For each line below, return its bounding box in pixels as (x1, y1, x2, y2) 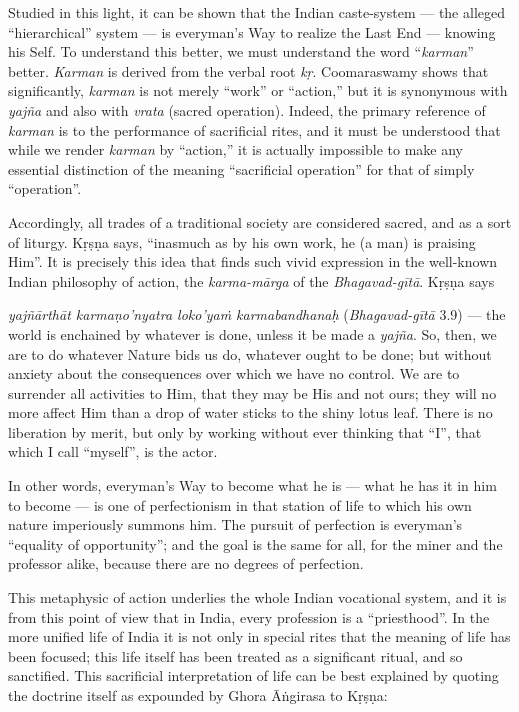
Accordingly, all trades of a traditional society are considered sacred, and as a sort (8, 211, 512, 232)
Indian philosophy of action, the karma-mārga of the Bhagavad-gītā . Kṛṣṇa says (8, 270, 495, 291)
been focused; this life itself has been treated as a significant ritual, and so (8, 645, 463, 666)
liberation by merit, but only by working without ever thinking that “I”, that (8, 421, 482, 442)
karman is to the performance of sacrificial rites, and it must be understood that (8, 119, 501, 140)
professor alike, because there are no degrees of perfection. (8, 553, 364, 574)
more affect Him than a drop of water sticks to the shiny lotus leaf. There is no (8, 402, 493, 423)
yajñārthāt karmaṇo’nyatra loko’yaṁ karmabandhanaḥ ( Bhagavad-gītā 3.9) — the (8, 304, 506, 325)
